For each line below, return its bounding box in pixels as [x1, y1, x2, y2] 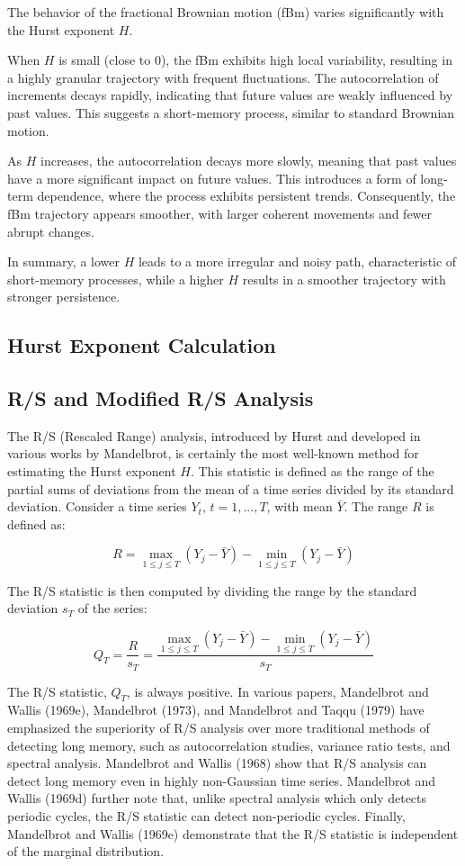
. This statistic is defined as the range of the [190, 462, 434, 481]
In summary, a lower [7, 252, 120, 271]
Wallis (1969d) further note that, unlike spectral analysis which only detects [7, 789, 427, 807]
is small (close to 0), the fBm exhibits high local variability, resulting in [58, 50, 452, 69]
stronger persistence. [7, 287, 121, 306]
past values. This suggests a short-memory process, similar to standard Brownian [7, 103, 455, 122]
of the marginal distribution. [7, 842, 165, 861]
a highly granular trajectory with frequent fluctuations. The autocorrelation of [7, 68, 439, 86]
